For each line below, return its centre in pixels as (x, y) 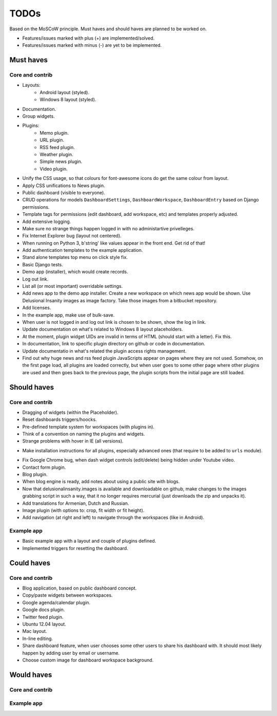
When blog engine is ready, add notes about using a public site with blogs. (101, 482)
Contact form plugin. (44, 467)
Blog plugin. (35, 474)
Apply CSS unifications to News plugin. (64, 186)
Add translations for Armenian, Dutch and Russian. (76, 503)
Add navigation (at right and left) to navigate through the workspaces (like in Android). (113, 518)
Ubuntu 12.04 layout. (44, 624)
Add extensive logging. (47, 222)
